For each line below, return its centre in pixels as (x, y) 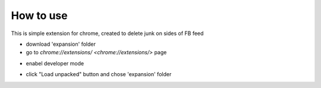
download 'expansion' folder (61, 44)
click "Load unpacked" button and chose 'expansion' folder (99, 74)
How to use (39, 15)
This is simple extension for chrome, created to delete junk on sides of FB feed (107, 33)
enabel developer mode (55, 63)
